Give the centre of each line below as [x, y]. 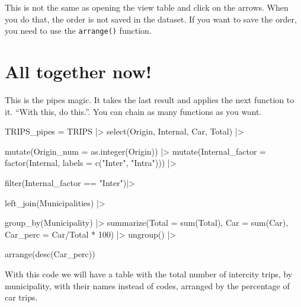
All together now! [78, 71]
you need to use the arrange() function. [78, 31]
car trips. [21, 297]
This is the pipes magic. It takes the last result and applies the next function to [150, 99]
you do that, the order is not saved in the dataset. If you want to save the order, [151, 19]
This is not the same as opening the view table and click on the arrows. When [147, 7]
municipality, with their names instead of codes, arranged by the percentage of [147, 285]
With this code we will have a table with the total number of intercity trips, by [149, 274]
